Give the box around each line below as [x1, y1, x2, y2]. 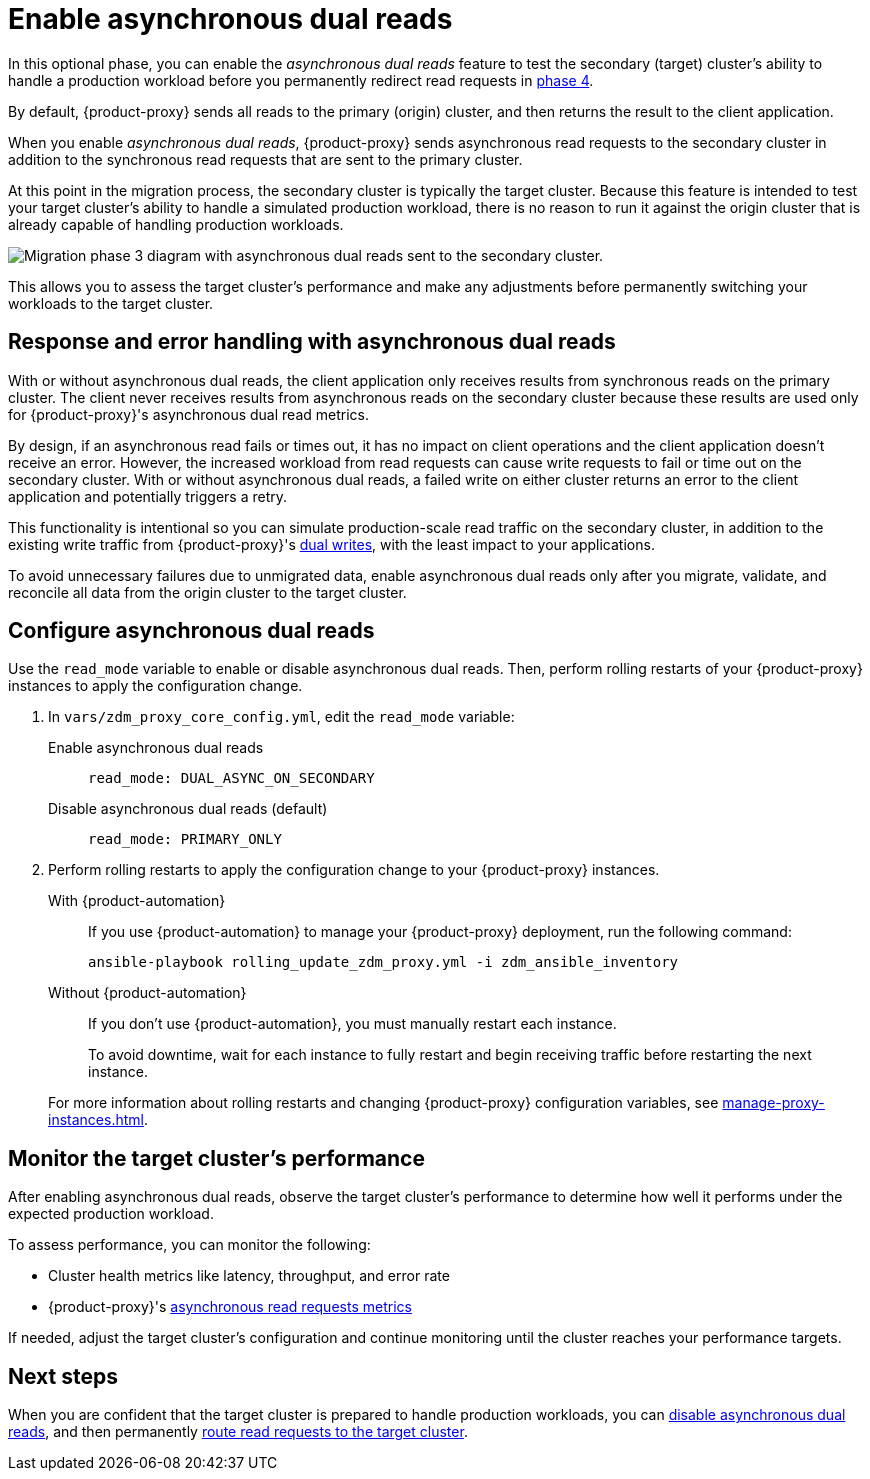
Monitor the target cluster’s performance [8, 1145, 425, 1171]
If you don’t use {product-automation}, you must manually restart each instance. [88, 1015, 617, 1033]
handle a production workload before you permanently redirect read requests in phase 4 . [8, 71, 594, 89]
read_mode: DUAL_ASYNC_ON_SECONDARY [88, 770, 375, 787]
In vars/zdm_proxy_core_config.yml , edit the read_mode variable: [48, 708, 515, 726]
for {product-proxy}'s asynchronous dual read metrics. [8, 405, 369, 423]
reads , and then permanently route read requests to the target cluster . [8, 1423, 468, 1441]
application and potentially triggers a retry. [8, 487, 287, 505]
